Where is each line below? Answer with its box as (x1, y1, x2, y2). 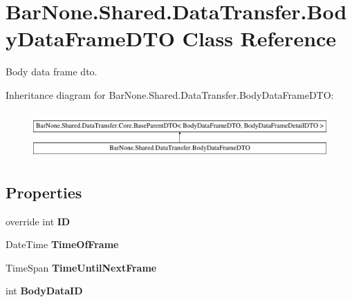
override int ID (6, 214, 71, 228)
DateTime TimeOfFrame (6, 237, 119, 252)
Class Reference (182, 24, 337, 53)
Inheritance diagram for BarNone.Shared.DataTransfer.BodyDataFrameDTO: (6, 87, 334, 102)
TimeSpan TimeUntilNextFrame (6, 260, 157, 274)
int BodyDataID (6, 283, 83, 298)
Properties (6, 181, 82, 202)
